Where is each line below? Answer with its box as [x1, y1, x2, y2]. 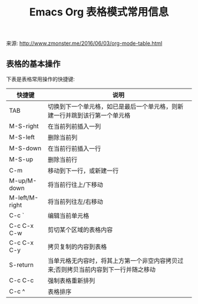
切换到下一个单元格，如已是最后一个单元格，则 [47, 103, 178, 110]
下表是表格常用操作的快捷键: [6, 76, 75, 83]
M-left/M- [9, 194, 39, 201]
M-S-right [9, 122, 39, 130]
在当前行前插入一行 [47, 145, 101, 152]
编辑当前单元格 [47, 212, 90, 220]
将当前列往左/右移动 [47, 198, 103, 205]
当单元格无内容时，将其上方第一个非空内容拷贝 [47, 257, 178, 264]
